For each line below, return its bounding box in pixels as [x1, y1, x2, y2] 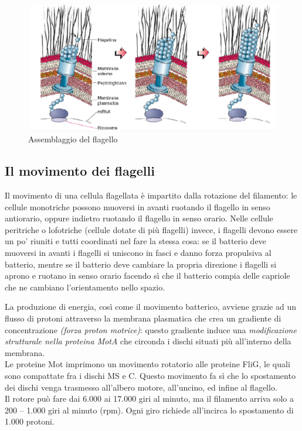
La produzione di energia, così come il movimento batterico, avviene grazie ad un [5, 300, 297, 313]
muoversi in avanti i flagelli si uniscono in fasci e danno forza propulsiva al [5, 247, 272, 259]
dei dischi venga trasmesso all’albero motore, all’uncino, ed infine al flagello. [5, 381, 277, 393]
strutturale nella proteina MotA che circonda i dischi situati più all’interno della [5, 335, 291, 347]
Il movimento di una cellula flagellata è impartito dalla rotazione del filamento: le [5, 189, 297, 201]
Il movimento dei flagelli [5, 162, 155, 180]
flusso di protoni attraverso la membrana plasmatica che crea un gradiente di [5, 312, 281, 324]
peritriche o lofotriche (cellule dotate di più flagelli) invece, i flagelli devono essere [5, 223, 298, 235]
